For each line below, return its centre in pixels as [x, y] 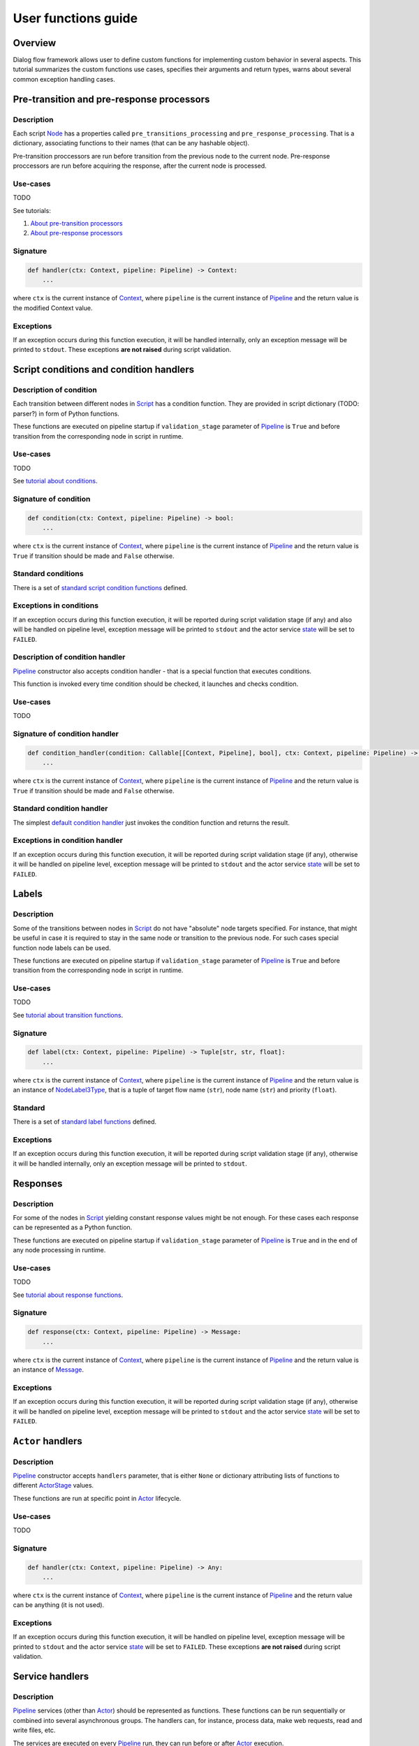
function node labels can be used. [62, 948]
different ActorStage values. [53, 1485]
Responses [38, 1183]
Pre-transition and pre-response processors [111, 99]
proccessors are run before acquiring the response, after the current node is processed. [140, 166]
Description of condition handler [69, 657]
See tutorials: [32, 210]
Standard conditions [48, 574]
